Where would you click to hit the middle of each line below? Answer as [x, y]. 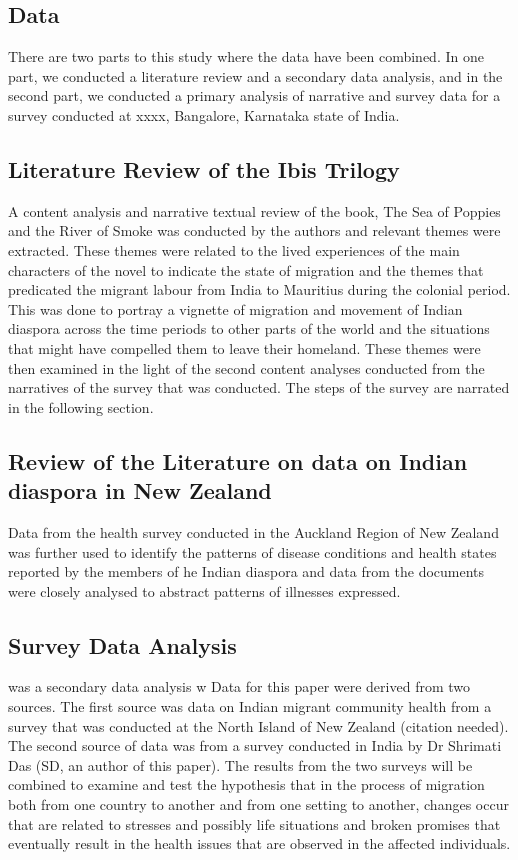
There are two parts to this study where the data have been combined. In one [246, 56]
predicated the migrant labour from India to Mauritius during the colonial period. [259, 289]
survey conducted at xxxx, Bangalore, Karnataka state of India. [204, 114]
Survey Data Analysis [122, 644]
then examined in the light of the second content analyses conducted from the [246, 367]
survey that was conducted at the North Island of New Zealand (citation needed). [258, 725]
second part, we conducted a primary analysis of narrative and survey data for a [254, 95]
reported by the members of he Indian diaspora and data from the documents [246, 571]
